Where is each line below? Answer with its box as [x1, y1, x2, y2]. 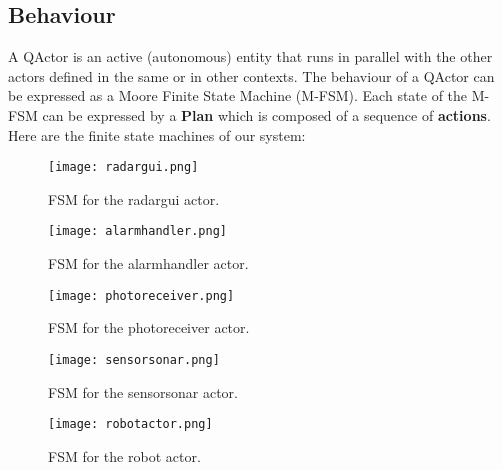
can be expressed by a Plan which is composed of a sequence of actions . [42, 104, 491, 125]
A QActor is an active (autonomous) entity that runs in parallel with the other [8, 46, 493, 67]
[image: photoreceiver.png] [48, 288, 235, 303]
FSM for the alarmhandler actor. [48, 253, 249, 274]
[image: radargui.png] [48, 160, 199, 175]
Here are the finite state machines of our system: [8, 124, 306, 145]
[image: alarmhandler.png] [48, 224, 227, 239]
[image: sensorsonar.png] [48, 352, 220, 367]
